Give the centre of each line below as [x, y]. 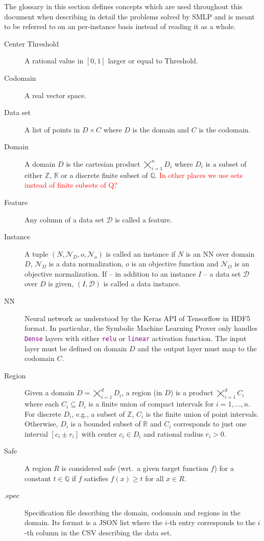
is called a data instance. [142, 284]
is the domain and [161, 129]
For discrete [43, 413]
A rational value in [54, 61]
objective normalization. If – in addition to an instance [110, 273]
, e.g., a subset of [98, 413]
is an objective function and [175, 264]
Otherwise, [41, 424]
